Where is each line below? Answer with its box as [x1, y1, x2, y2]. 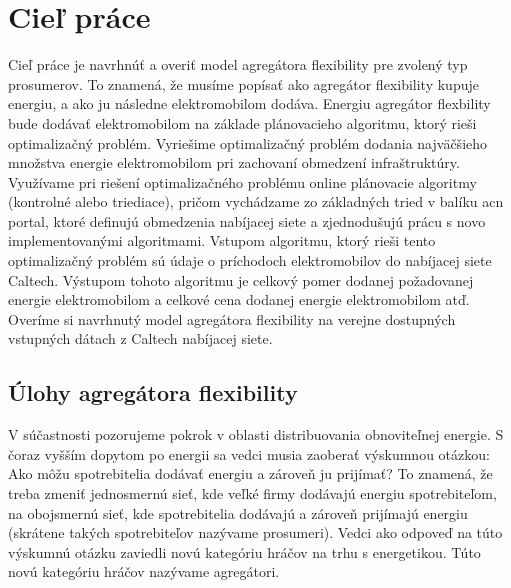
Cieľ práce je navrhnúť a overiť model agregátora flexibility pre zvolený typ [8, 54, 468, 75]
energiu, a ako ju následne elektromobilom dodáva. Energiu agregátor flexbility [8, 93, 491, 114]
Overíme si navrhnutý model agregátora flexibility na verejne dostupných [8, 308, 456, 329]
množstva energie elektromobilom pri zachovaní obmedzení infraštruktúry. [8, 152, 460, 173]
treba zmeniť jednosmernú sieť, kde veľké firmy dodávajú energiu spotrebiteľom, [8, 483, 497, 504]
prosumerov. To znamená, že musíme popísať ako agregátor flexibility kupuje [8, 73, 479, 94]
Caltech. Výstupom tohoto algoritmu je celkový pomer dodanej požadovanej [8, 269, 474, 290]
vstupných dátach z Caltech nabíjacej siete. [8, 328, 273, 349]
